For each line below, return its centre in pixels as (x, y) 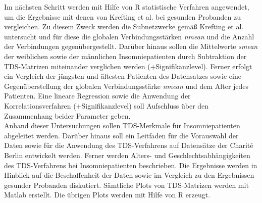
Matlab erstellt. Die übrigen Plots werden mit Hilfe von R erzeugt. (107, 195)
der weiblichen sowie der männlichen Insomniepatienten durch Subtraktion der (125, 56)
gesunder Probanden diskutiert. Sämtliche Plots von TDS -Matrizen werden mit (126, 185)
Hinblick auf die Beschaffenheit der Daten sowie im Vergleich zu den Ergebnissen (129, 175)
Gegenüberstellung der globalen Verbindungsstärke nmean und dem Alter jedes (126, 86)
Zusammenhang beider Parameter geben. (67, 115)
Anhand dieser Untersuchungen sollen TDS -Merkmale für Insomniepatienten (122, 125)
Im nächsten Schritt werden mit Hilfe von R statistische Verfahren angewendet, (127, 7)
